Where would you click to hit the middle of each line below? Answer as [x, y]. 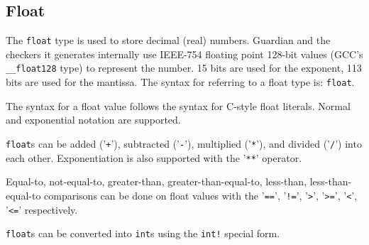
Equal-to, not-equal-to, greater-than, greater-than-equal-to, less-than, [156, 181]
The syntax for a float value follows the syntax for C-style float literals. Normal [178, 105]
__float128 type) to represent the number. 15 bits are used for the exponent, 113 [184, 68]
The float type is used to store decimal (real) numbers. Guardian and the [168, 40]
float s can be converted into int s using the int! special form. [143, 233]
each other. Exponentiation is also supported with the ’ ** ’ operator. [154, 157]
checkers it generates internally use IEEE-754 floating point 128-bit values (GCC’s [184, 54]
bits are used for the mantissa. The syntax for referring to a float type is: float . [180, 82]
